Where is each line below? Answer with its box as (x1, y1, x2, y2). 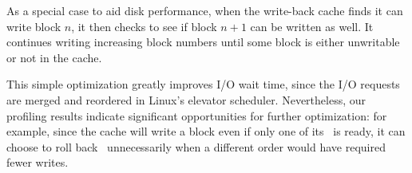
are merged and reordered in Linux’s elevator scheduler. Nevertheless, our (6, 91, 366, 108)
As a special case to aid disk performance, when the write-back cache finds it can (6, 2, 403, 18)
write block (6, 18, 61, 34)
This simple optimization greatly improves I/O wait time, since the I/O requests (6, 76, 400, 92)
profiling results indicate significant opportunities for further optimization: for (6, 107, 387, 124)
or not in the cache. (6, 49, 102, 65)
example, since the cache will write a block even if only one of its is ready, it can (6, 123, 406, 140)
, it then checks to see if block (71, 18, 217, 34)
